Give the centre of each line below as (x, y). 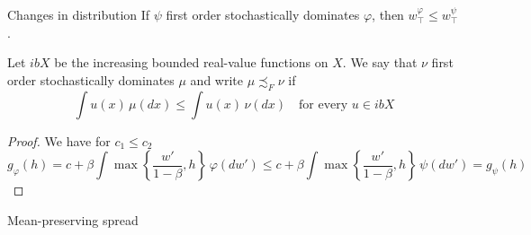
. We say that (380, 62)
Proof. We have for (59, 140)
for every (324, 104)
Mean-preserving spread (73, 219)
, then (388, 14)
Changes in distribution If (79, 14)
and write (216, 79)
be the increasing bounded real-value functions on (191, 62)
